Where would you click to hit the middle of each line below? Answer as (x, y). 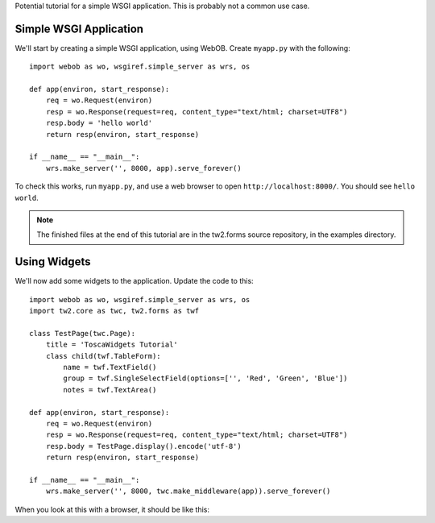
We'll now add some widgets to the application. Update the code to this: (134, 281)
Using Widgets (53, 262)
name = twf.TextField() (110, 367)
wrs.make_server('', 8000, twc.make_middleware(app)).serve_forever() (188, 491)
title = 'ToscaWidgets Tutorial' (112, 345)
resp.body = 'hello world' (99, 123)
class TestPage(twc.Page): (83, 333)
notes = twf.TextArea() (110, 390)
